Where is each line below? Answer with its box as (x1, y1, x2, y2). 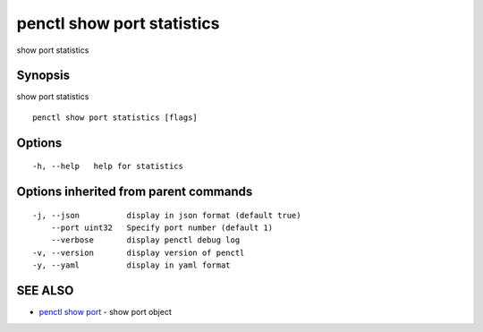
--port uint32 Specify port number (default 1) (50, 223, 273, 233)
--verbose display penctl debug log (50, 235, 241, 245)
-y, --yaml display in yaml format (32, 260, 232, 270)
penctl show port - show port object (38, 307, 172, 318)
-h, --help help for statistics (32, 161, 183, 172)
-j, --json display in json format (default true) (32, 210, 301, 220)
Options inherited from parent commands (16, 184, 253, 200)
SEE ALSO (16, 283, 74, 299)
